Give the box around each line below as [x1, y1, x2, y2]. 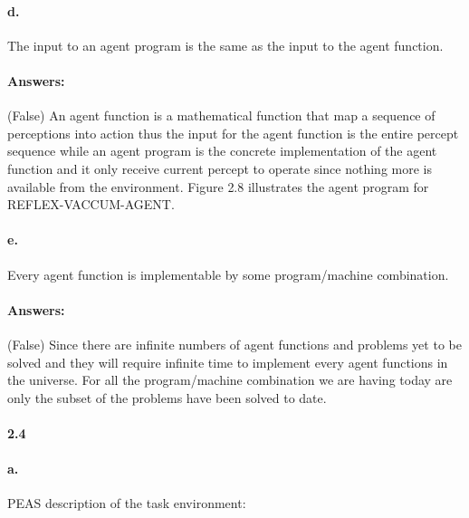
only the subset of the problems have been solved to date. [7, 388, 327, 407]
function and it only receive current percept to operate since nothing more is [7, 158, 432, 177]
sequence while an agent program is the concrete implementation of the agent [7, 141, 437, 160]
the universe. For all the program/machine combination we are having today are [7, 370, 453, 389]
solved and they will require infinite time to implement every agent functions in [7, 352, 448, 371]
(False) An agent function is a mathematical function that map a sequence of [7, 106, 435, 125]
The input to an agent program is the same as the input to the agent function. [7, 35, 444, 54]
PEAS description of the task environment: [7, 494, 246, 513]
